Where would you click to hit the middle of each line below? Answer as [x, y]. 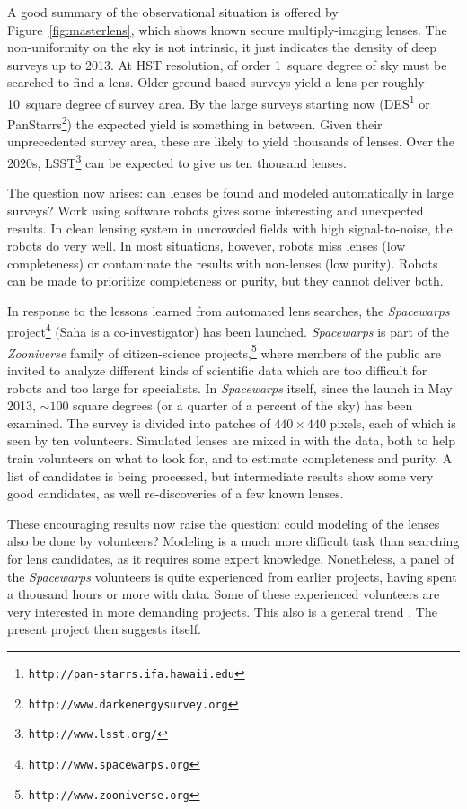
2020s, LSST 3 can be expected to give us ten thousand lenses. [177, 161]
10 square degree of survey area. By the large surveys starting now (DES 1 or [219, 101]
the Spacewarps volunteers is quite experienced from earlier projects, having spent [232, 576]
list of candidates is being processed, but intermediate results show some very [220, 475]
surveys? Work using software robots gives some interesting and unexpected [216, 210]
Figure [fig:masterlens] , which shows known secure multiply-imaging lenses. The [227, 29]
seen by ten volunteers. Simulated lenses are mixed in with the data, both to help [231, 440]
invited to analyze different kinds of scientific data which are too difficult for [217, 369]
